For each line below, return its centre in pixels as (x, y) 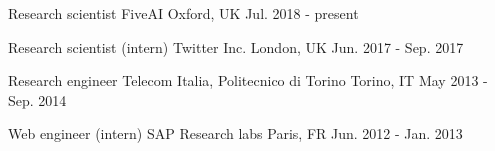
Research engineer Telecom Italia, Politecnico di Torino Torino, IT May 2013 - (248, 80)
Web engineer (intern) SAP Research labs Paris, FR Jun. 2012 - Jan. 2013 (235, 133)
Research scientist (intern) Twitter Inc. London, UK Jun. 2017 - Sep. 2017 (236, 46)
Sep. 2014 (37, 99)
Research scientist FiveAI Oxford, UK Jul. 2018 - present (183, 13)
